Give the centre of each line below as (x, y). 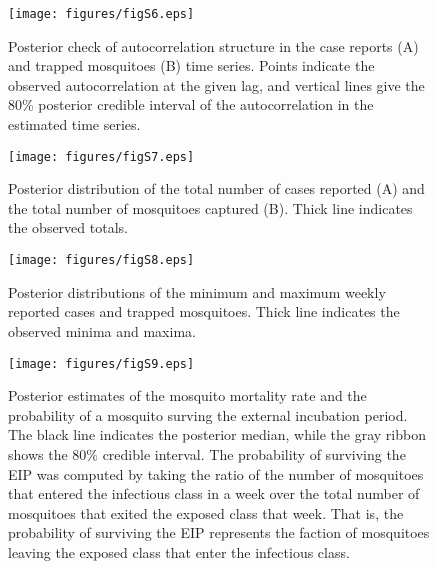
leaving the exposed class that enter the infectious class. (179, 551)
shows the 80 (47, 453)
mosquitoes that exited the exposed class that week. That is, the (206, 512)
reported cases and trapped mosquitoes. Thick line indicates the (204, 311)
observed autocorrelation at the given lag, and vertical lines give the (216, 84)
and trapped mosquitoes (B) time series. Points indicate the (191, 65)
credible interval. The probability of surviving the (254, 453)
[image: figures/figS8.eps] (101, 260)
